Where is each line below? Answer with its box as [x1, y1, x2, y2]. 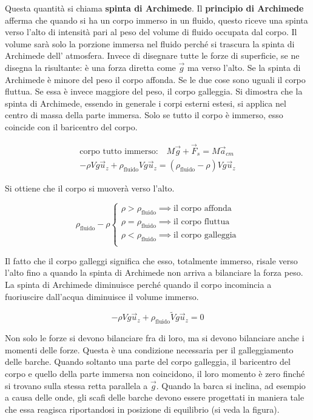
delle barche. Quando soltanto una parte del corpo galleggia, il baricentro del [5, 355, 291, 368]
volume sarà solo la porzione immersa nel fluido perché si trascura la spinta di [5, 37, 295, 50]
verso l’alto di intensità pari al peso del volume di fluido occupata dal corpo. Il [5, 25, 297, 38]
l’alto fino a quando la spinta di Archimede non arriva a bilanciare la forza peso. [5, 266, 303, 279]
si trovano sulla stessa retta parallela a [5, 379, 148, 392]
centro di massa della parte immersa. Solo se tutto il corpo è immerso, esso [5, 108, 283, 121]
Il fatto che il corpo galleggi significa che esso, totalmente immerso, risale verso [5, 254, 298, 267]
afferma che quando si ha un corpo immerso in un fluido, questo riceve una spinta [5, 13, 308, 26]
